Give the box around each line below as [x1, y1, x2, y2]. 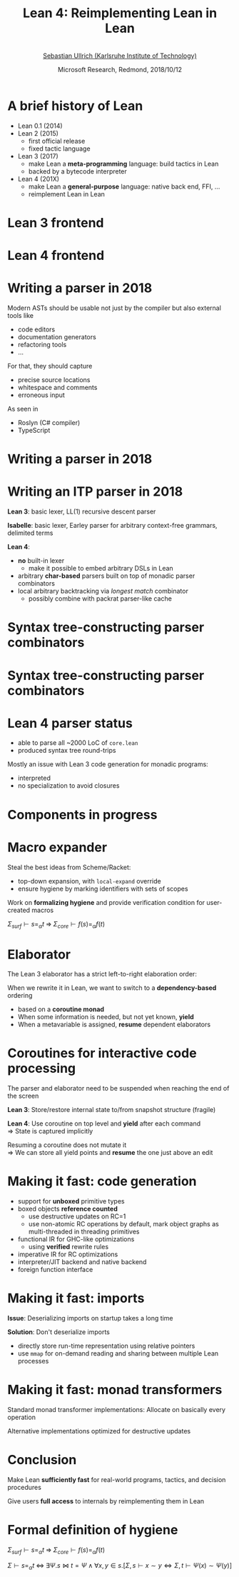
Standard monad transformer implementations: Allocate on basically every [7, 1406, 226, 1414]
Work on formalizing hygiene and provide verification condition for [7, 898, 205, 906]
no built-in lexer [17, 556, 65, 565]
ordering [7, 991, 33, 1000]
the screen [7, 1091, 39, 1101]
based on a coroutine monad [17, 1005, 105, 1013]
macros [31, 906, 54, 914]
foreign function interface [17, 1266, 93, 1274]
